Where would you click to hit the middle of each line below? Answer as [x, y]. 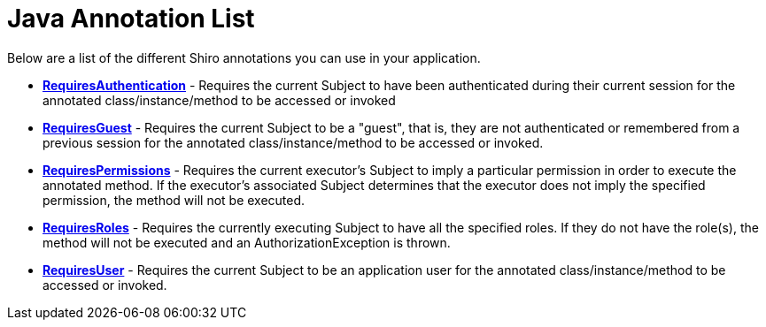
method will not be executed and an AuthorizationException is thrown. [247, 242]
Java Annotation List [131, 19]
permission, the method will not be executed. [174, 200]
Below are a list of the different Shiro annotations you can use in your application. [244, 57]
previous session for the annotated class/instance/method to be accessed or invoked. [293, 142]
